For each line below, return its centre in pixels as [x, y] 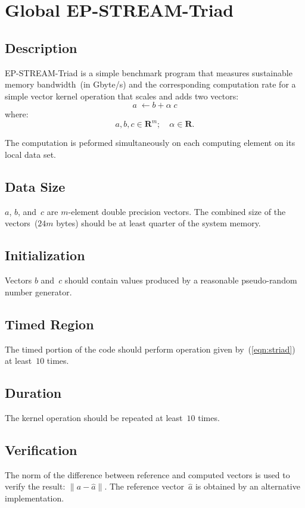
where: [17, 114]
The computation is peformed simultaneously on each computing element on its [150, 143]
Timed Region [49, 324]
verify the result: [35, 486]
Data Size [35, 187]
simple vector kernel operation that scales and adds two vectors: [122, 96]
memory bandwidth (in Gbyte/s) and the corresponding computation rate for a [150, 84]
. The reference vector [144, 486]
